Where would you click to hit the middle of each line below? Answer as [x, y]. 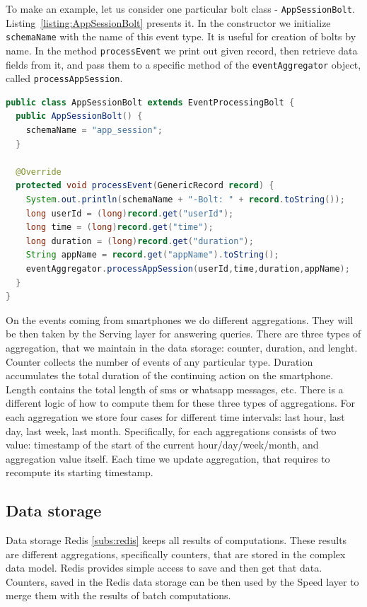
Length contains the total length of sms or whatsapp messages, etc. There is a [175, 389]
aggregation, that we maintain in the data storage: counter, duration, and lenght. [182, 347]
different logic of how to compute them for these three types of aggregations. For [181, 403]
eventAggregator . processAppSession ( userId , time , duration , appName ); [188, 269]
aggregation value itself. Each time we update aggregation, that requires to [168, 458]
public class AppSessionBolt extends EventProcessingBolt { [150, 102]
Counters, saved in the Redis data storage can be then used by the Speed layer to [182, 581]
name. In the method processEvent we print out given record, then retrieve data [182, 50]
